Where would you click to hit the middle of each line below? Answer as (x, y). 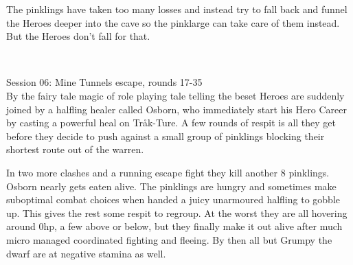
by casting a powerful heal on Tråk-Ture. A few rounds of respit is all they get (171, 123)
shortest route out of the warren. (75, 149)
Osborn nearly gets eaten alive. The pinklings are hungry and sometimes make (171, 186)
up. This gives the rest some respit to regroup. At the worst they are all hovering (177, 212)
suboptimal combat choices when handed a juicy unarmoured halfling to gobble (173, 199)
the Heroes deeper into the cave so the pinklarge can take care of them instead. (173, 22)
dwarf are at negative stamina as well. (86, 253)
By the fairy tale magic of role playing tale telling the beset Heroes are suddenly (175, 95)
